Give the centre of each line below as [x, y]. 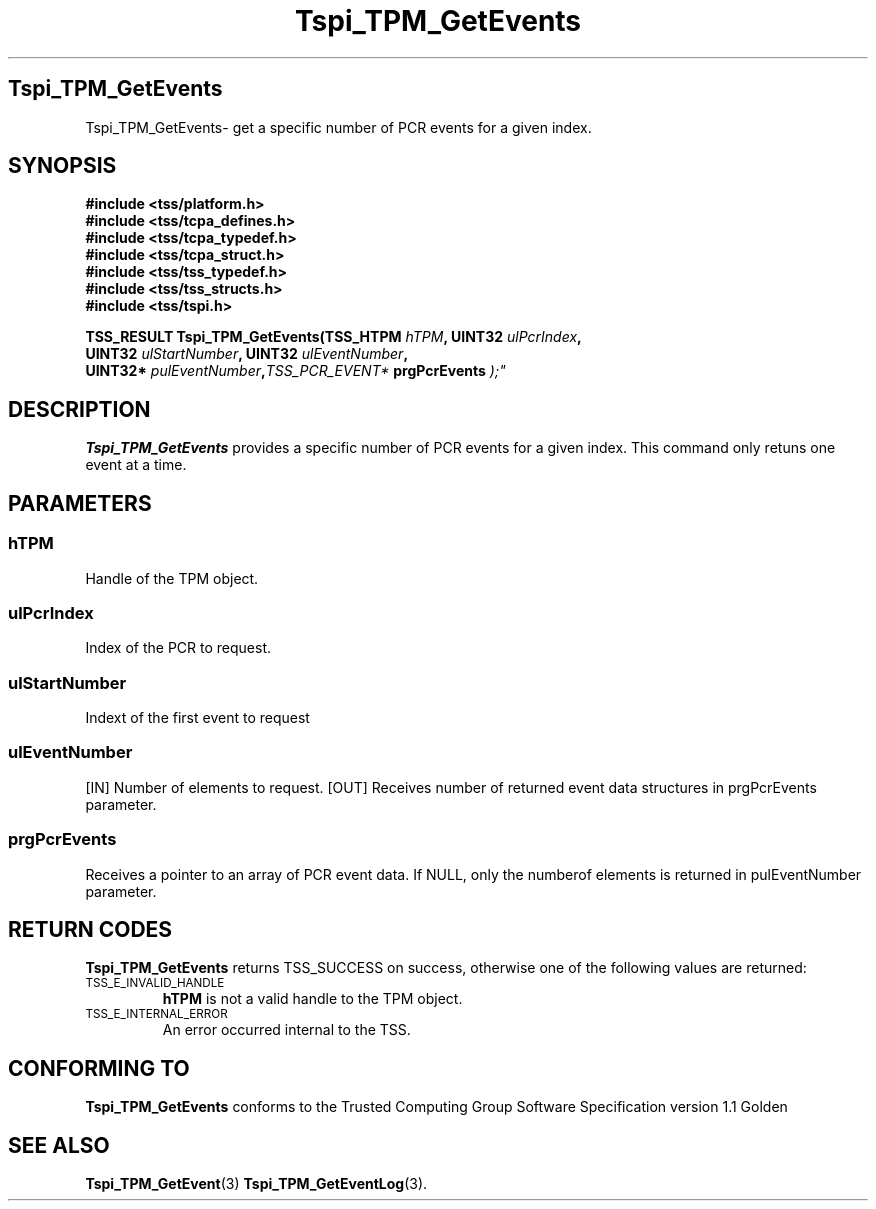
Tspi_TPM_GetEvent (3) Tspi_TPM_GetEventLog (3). [256, 1184]
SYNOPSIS [62, 166]
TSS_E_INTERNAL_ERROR [156, 1014]
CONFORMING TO [99, 1068]
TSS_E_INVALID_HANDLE [155, 983]
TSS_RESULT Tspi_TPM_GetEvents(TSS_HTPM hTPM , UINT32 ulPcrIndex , [333, 337]
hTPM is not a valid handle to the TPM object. [312, 999]
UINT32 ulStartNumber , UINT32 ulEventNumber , [247, 354]
